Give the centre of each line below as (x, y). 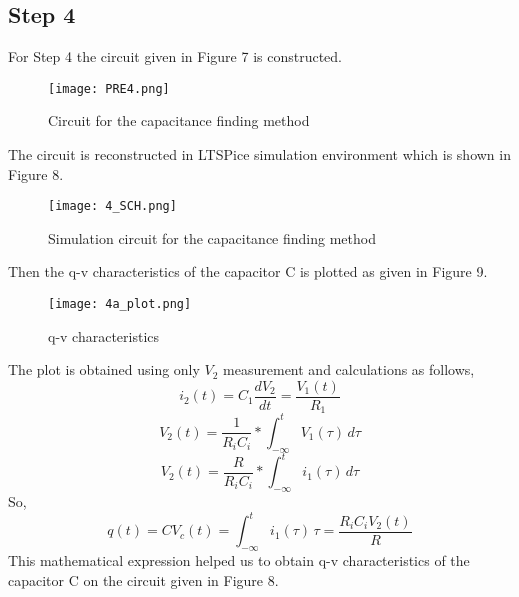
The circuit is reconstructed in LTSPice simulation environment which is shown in (259, 154)
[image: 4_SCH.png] (112, 206)
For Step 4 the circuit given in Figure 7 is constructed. (175, 56)
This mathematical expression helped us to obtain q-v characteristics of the (239, 559)
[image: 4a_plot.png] (120, 304)
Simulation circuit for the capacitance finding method (212, 237)
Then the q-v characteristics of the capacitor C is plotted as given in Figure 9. (248, 271)
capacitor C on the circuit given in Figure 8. (143, 579)
